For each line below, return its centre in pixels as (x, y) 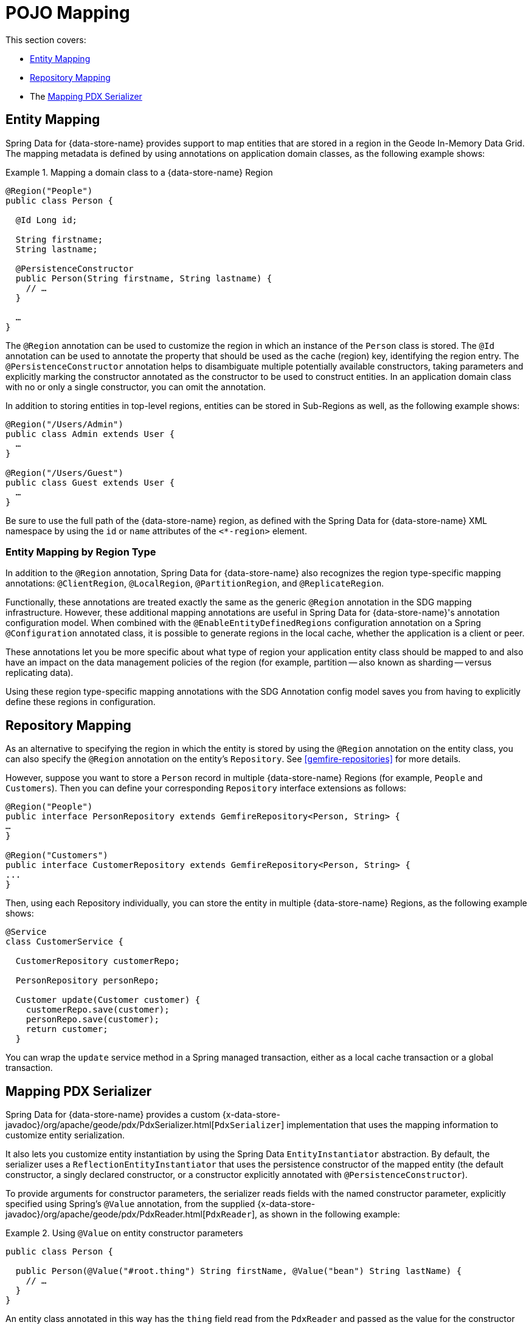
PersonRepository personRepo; (87, 981)
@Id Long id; (47, 220)
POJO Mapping (68, 13)
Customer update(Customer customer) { (108, 1000)
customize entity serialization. (65, 1135)
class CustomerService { (64, 942)
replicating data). (40, 673)
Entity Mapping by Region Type (81, 552)
